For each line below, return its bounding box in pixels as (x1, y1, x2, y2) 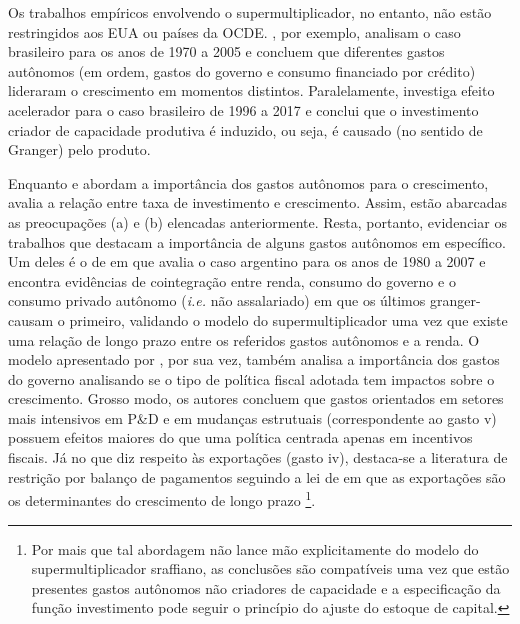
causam (8, 309, 54, 330)
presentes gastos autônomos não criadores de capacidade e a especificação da (31, 577, 501, 598)
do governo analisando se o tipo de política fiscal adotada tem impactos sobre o (8, 368, 495, 389)
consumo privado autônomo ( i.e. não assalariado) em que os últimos (8, 290, 426, 311)
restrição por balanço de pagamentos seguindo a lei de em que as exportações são (8, 466, 506, 487)
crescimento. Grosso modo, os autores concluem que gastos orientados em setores (8, 388, 504, 409)
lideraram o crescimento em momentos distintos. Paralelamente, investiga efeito (8, 80, 495, 101)
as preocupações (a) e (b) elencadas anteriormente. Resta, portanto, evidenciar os (8, 211, 507, 232)
